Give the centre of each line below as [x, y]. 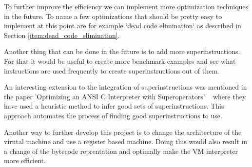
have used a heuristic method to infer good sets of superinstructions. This [114, 106]
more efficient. [25, 160]
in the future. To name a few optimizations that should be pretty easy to [113, 16]
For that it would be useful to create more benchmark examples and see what [120, 61]
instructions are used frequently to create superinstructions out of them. [112, 70]
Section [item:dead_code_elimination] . [62, 35]
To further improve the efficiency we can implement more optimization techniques [126, 6]
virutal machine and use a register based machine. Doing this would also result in [126, 141]
